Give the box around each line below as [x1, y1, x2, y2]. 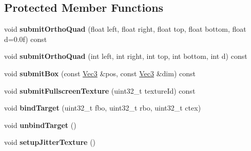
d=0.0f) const [4, 33, 47, 44]
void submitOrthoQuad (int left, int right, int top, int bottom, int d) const [4, 51, 247, 61]
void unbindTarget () [4, 119, 76, 130]
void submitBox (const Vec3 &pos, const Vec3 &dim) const [4, 68, 196, 78]
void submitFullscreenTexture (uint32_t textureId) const [4, 85, 196, 96]
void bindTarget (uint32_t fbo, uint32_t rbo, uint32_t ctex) [4, 102, 201, 113]
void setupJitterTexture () [4, 137, 96, 147]
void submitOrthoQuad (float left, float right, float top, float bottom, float [4, 24, 246, 34]
